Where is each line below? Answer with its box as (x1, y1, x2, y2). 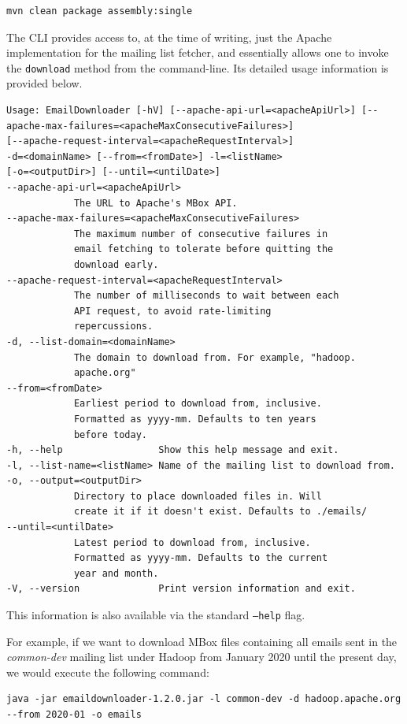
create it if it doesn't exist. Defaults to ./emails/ (73, 506, 368, 518)
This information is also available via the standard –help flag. (6, 607, 305, 623)
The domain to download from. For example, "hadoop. (73, 351, 356, 363)
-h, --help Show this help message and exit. (6, 444, 339, 456)
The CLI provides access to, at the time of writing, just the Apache (6, 28, 332, 45)
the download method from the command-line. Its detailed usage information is (6, 59, 389, 76)
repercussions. (73, 321, 154, 332)
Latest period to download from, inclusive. (73, 537, 311, 548)
